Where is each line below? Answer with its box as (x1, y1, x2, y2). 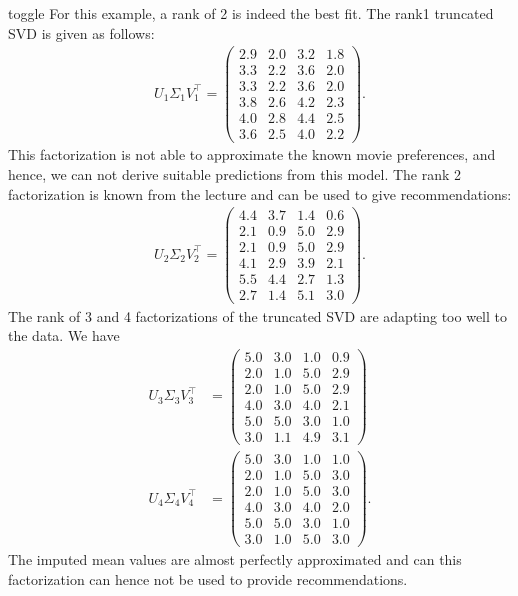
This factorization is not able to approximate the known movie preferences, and (8, 144, 496, 165)
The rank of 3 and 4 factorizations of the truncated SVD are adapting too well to (8, 305, 507, 326)
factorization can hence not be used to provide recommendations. (8, 568, 408, 589)
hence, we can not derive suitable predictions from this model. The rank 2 (8, 164, 462, 185)
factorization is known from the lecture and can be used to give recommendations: (8, 183, 512, 204)
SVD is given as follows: (8, 22, 155, 43)
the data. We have (8, 325, 120, 346)
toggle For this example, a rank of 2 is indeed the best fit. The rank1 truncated (8, 3, 494, 23)
